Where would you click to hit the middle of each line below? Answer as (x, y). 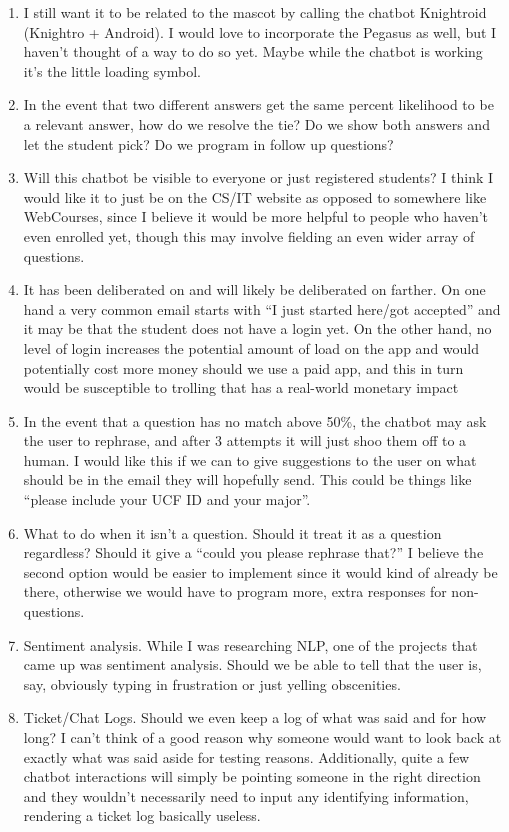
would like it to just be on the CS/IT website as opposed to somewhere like (255, 196)
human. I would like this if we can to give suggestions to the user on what (250, 459)
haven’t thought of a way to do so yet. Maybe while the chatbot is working (253, 51)
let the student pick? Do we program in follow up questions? (208, 143)
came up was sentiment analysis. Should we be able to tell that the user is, (252, 664)
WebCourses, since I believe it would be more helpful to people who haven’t (256, 216)
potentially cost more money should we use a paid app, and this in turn (243, 367)
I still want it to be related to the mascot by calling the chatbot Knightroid (255, 12)
